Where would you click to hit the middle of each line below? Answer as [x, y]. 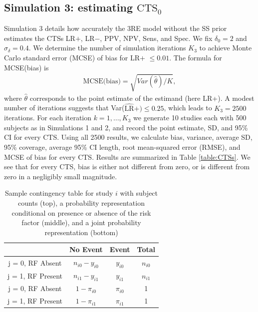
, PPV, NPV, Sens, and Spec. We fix [156, 38]
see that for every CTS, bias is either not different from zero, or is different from [127, 166]
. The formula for [196, 57]
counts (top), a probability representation [81, 202]
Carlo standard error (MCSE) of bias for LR [72, 57]
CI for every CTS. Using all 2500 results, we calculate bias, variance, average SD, [128, 137]
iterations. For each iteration [48, 118]
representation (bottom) [81, 232]
